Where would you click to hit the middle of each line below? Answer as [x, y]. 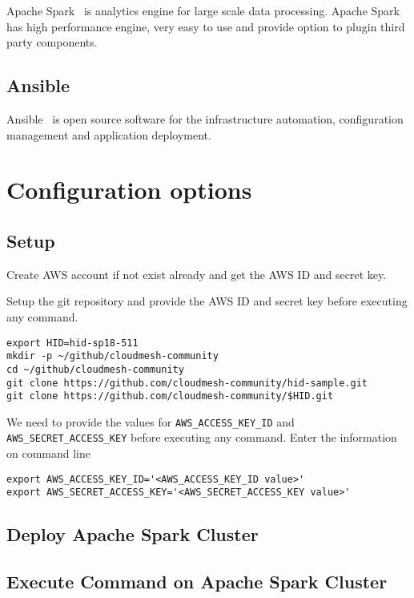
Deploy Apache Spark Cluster [133, 534]
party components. [52, 42]
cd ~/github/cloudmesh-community [95, 369]
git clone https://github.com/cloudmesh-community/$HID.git [170, 396]
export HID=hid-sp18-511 [72, 343]
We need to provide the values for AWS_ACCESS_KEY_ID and [151, 421]
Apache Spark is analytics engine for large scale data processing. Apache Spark [203, 10]
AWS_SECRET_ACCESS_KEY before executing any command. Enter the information [202, 437]
